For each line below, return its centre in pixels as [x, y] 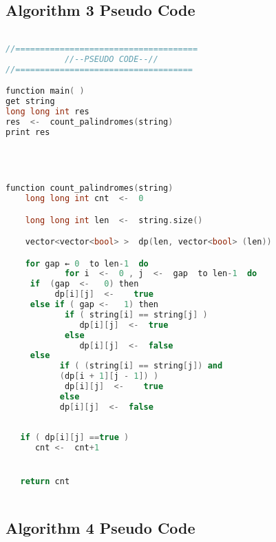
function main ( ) [45, 91]
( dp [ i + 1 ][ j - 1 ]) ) [109, 376]
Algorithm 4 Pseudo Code [100, 528]
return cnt [45, 481]
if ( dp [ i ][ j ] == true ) [75, 438]
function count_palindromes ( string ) [89, 188]
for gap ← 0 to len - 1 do [87, 263]
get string [30, 102]
